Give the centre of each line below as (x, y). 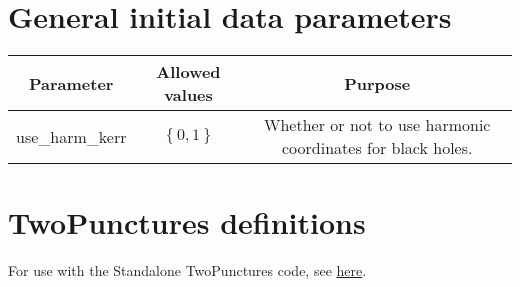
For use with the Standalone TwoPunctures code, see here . (187, 270)
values (188, 95)
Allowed (188, 72)
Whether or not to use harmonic (377, 125)
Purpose (377, 83)
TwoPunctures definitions (187, 222)
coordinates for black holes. (377, 148)
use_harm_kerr (71, 136)
